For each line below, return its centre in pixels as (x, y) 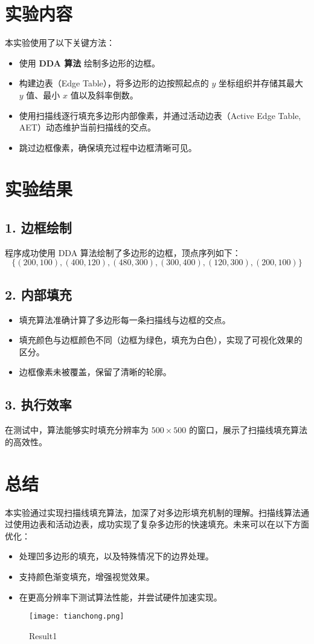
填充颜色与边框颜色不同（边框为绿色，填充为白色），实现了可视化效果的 (161, 340)
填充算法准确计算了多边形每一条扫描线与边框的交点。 (125, 319)
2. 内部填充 (38, 294)
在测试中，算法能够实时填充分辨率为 (77, 430)
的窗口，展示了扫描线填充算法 (248, 430)
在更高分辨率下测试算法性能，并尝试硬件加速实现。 (120, 597)
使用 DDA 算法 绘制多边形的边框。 (89, 63)
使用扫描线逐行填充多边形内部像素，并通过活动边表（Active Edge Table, (160, 115)
